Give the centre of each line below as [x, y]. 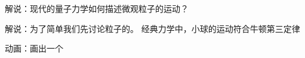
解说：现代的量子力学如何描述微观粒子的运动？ [97, 8]
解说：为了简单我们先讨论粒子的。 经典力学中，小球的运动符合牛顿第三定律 [152, 28]
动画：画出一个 [34, 48]
